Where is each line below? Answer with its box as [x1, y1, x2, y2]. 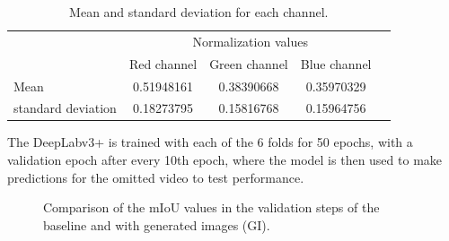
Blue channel [300, 54, 372, 73]
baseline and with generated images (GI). [43, 215, 270, 234]
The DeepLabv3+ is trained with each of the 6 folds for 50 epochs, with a [7, 133, 413, 151]
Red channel [128, 54, 198, 73]
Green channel [209, 54, 288, 73]
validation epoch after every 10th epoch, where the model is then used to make [7, 151, 443, 169]
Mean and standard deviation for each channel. [69, 3, 329, 21]
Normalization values [192, 31, 308, 50]
